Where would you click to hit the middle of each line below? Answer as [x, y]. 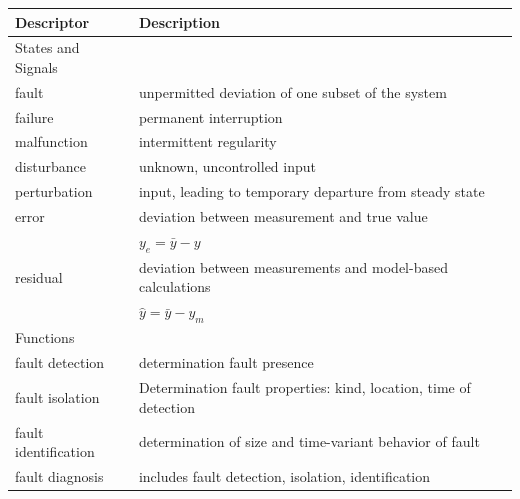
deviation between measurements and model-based [293, 266]
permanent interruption [210, 116]
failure [34, 116]
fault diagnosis [59, 475]
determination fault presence [226, 362]
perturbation [54, 191]
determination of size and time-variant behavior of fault [309, 441]
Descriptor [52, 21]
